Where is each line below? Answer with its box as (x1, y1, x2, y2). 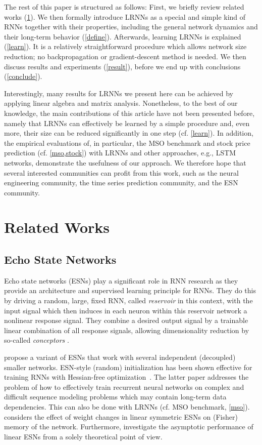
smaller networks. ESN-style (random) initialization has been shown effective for (4, 361, 252, 372)
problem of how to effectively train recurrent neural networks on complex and (4, 381, 244, 392)
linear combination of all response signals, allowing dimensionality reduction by (4, 325, 249, 335)
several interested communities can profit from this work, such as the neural (4, 167, 239, 178)
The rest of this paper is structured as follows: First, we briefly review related (4, 2, 244, 12)
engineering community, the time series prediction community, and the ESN (4, 177, 238, 188)
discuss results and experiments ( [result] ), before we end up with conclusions (4, 61, 241, 71)
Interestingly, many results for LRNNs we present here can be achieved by (4, 88, 233, 98)
